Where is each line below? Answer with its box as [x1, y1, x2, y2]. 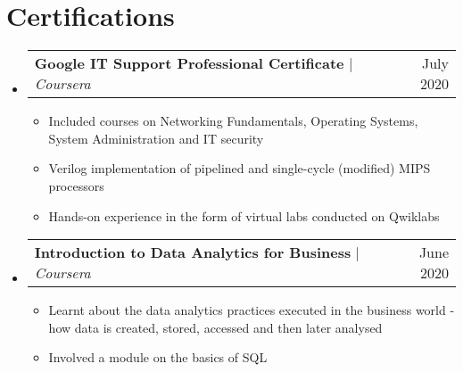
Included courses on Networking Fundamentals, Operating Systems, [48, 112, 418, 130]
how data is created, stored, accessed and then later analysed [48, 318, 383, 336]
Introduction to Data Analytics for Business [34, 242, 351, 263]
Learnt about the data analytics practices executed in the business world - [48, 301, 455, 319]
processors [48, 176, 104, 194]
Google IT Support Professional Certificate [34, 53, 344, 74]
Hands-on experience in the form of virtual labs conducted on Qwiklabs [48, 206, 440, 225]
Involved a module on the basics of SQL [48, 348, 268, 367]
